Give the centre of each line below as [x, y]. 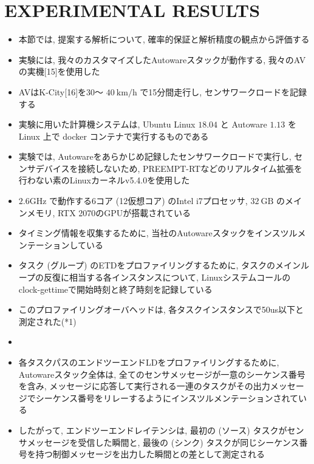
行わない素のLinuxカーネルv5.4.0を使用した [104, 180]
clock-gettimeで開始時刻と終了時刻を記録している [115, 289]
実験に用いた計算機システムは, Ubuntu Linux [107, 124]
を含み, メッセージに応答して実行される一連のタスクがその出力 [144, 386]
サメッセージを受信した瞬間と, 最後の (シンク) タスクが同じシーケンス [159, 442]
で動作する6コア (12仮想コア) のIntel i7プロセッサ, [148, 201]
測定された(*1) [47, 321]
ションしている [74, 244]
